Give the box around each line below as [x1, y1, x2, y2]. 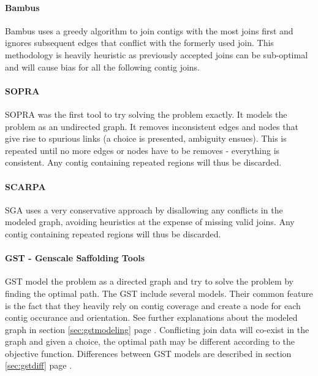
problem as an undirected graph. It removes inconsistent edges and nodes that [5, 120, 298, 132]
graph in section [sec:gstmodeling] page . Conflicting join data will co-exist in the [5, 323, 309, 336]
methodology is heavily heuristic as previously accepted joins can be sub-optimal [5, 48, 308, 61]
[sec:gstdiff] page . [5, 359, 72, 372]
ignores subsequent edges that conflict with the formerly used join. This [5, 36, 274, 49]
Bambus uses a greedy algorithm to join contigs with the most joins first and [5, 24, 293, 37]
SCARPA [5, 180, 46, 193]
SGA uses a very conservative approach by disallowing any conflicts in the [5, 203, 283, 216]
